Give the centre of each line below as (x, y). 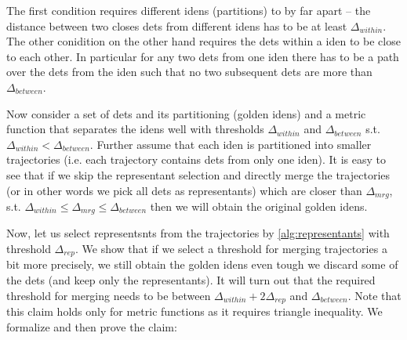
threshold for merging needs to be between (109, 295)
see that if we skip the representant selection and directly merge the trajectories (198, 174)
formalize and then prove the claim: (92, 326)
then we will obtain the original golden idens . (259, 206)
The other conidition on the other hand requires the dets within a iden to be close (203, 41)
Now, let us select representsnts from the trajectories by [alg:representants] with (198, 233)
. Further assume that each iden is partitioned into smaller (231, 144)
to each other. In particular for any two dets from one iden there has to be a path (203, 56)
